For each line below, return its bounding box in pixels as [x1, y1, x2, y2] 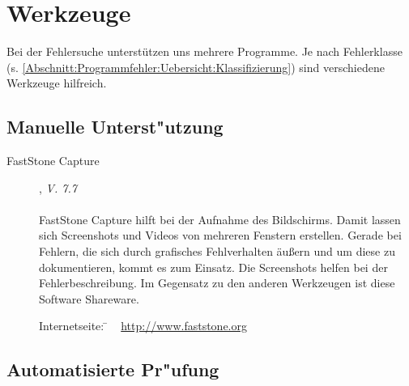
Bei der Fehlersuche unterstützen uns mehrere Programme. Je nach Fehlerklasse [6, 43, 403, 60]
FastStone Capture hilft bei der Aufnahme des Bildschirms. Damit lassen [39, 210, 401, 227]
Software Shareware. [39, 290, 139, 307]
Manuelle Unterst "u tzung [6, 114, 224, 139]
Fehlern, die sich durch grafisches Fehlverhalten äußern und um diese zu [39, 243, 395, 260]
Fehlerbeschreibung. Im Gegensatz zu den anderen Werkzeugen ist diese [39, 274, 395, 291]
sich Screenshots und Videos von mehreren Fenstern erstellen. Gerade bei [39, 227, 402, 244]
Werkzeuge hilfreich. [6, 74, 107, 91]
